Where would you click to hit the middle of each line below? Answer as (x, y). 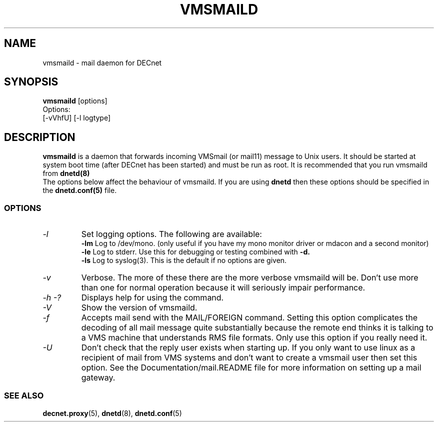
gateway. (98, 378)
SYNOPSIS (31, 82)
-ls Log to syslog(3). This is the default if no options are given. (184, 260)
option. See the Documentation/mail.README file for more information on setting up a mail (251, 368)
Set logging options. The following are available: (171, 234)
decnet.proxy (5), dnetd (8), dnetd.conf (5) (112, 413)
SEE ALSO (24, 396)
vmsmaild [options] (75, 101)
